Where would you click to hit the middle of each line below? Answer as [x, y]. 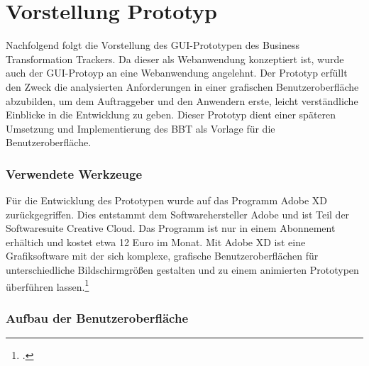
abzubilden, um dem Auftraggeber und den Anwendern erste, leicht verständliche [182, 100]
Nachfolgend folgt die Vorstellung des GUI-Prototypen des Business [153, 45]
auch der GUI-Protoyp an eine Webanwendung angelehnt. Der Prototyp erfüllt [177, 73]
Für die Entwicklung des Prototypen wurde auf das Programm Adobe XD [166, 200]
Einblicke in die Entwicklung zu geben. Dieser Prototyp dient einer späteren [171, 115]
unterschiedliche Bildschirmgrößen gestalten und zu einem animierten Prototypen [182, 270]
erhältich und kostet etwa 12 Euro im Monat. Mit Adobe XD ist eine [156, 242]
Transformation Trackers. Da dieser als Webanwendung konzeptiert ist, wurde [175, 59]
